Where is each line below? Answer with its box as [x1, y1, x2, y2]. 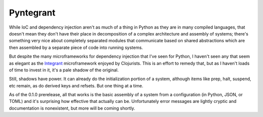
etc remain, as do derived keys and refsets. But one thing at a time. [9, 83, 144, 88]
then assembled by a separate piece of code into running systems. [9, 44, 143, 50]
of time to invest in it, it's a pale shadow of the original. [9, 67, 119, 73]
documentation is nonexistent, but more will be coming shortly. [9, 105, 135, 111]
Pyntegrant [9, 7, 56, 18]
